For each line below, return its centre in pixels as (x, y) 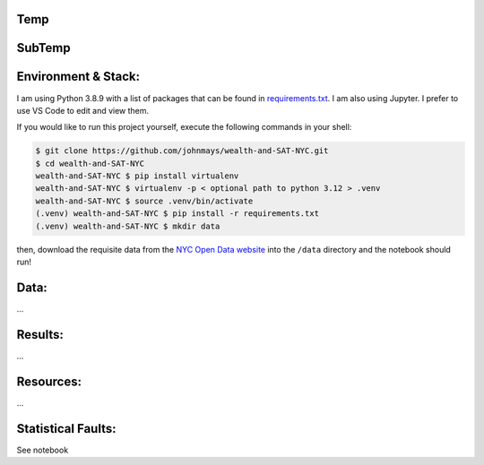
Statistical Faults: (66, 429)
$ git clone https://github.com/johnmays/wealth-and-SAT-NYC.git (182, 151)
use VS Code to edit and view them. (83, 110)
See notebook (43, 450)
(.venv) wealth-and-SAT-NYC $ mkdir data (128, 226)
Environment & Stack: (78, 77)
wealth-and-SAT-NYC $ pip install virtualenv (137, 176)
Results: (40, 335)
